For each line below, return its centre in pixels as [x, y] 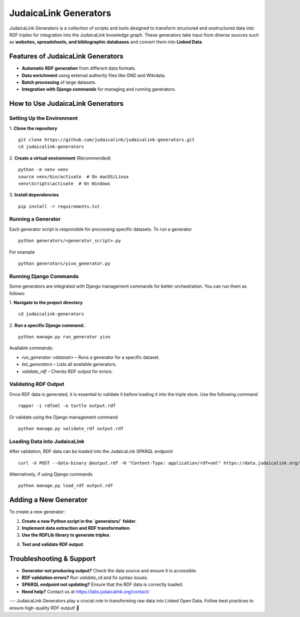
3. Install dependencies [34, 195]
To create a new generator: [37, 512]
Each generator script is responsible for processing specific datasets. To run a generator [100, 229]
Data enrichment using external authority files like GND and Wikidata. [94, 75]
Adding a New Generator [48, 500]
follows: [17, 293]
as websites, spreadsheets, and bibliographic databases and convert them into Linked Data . [106, 42]
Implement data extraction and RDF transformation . [76, 528]
